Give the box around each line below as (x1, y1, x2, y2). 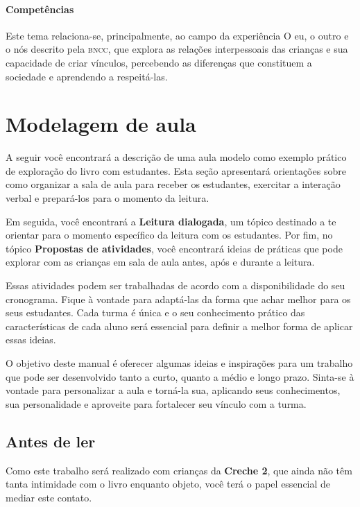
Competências (6, 1, 74, 16)
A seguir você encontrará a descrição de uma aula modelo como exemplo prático (6, 150, 347, 164)
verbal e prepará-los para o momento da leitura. (6, 191, 209, 205)
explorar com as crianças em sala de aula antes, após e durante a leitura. (6, 255, 315, 269)
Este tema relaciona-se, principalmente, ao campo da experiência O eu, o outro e (6, 28, 349, 42)
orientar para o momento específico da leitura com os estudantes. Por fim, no (6, 227, 333, 242)
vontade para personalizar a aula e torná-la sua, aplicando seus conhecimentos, (6, 383, 341, 397)
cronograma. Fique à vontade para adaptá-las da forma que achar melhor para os (6, 291, 351, 306)
